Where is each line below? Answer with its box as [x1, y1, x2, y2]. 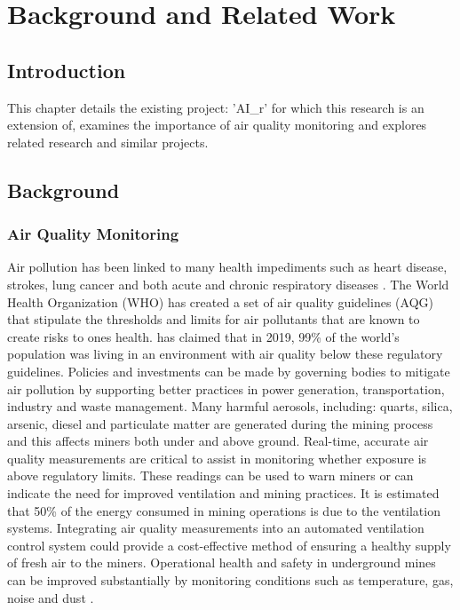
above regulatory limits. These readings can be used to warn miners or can [7, 466, 414, 485]
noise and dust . [7, 588, 94, 606]
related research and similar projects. [7, 132, 209, 151]
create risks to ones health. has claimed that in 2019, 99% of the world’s [7, 327, 400, 345]
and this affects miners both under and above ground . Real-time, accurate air [7, 432, 429, 450]
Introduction [7, 56, 126, 83]
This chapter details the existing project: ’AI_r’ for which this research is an [7, 98, 424, 116]
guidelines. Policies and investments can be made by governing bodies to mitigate [7, 361, 450, 380]
